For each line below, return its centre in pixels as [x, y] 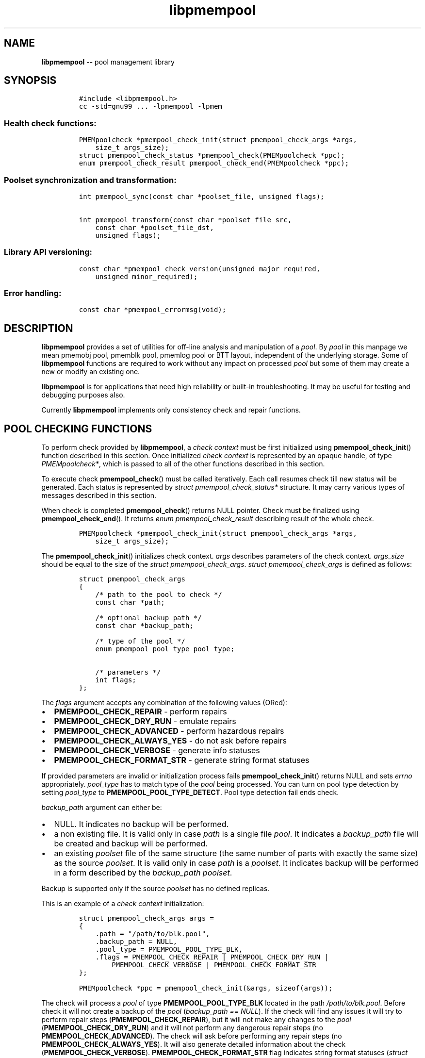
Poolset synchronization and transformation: [90, 180]
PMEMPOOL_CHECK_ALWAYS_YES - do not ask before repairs [171, 741]
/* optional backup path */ [148, 618]
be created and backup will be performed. [131, 844]
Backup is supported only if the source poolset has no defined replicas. [155, 889]
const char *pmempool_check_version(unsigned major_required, [200, 269]
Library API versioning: [48, 252]
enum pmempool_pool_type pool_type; [165, 649]
